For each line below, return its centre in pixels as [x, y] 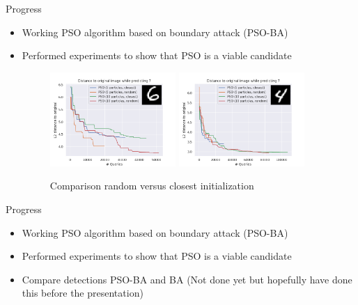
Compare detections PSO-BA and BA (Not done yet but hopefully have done [187, 279]
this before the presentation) [83, 293]
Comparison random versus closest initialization [152, 186]
